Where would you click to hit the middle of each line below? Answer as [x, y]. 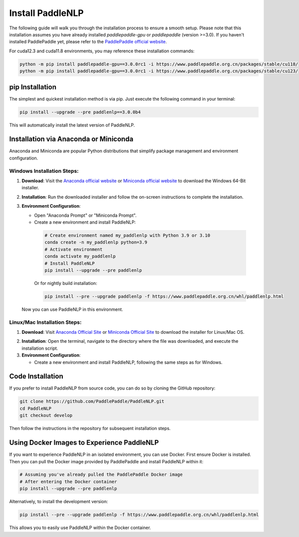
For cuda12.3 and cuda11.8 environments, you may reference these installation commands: [102, 51]
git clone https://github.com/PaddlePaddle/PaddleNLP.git [92, 402]
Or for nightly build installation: [66, 283]
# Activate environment [74, 249]
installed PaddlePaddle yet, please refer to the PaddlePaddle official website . [88, 42]
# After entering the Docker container [68, 481]
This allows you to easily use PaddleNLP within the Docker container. [80, 528]
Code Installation [36, 376]
